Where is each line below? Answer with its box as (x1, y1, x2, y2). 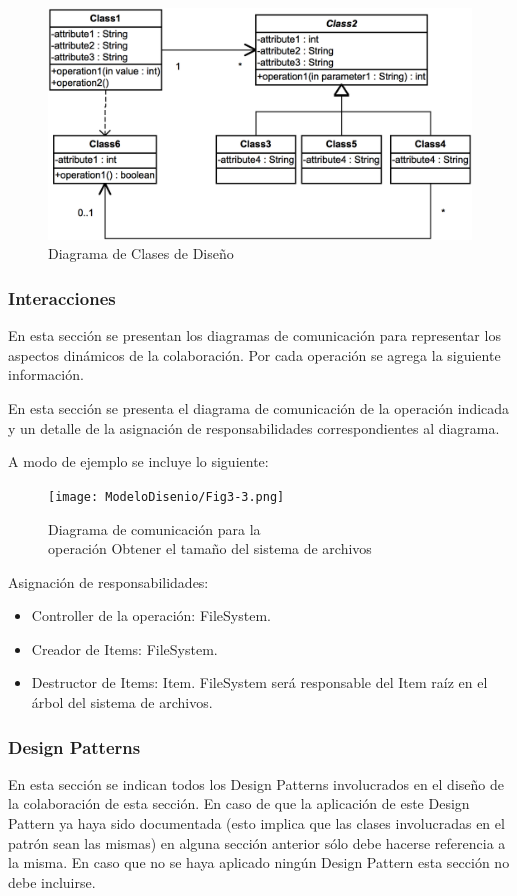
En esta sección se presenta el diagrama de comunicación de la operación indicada (8, 398, 510, 419)
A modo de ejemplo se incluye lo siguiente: (8, 451, 269, 472)
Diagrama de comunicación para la (48, 518, 261, 539)
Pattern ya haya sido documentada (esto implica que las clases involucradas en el (8, 813, 505, 834)
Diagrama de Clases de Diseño (48, 243, 234, 264)
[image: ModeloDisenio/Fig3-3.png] (48, 489, 285, 504)
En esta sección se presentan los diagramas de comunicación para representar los (8, 325, 501, 346)
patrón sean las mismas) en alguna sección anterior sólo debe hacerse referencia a (8, 832, 506, 853)
